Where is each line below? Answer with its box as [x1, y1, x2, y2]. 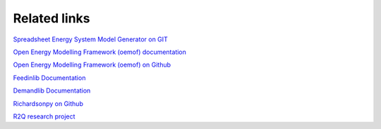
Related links [13, 11, 91, 26]
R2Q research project [13, 112, 75, 121]
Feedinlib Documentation [13, 74, 86, 82]
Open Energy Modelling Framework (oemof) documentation [13, 48, 187, 56]
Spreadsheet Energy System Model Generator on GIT [13, 35, 169, 43]
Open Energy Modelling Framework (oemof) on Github [13, 60, 171, 69]
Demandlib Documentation [13, 86, 91, 95]
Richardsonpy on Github [13, 99, 84, 108]
